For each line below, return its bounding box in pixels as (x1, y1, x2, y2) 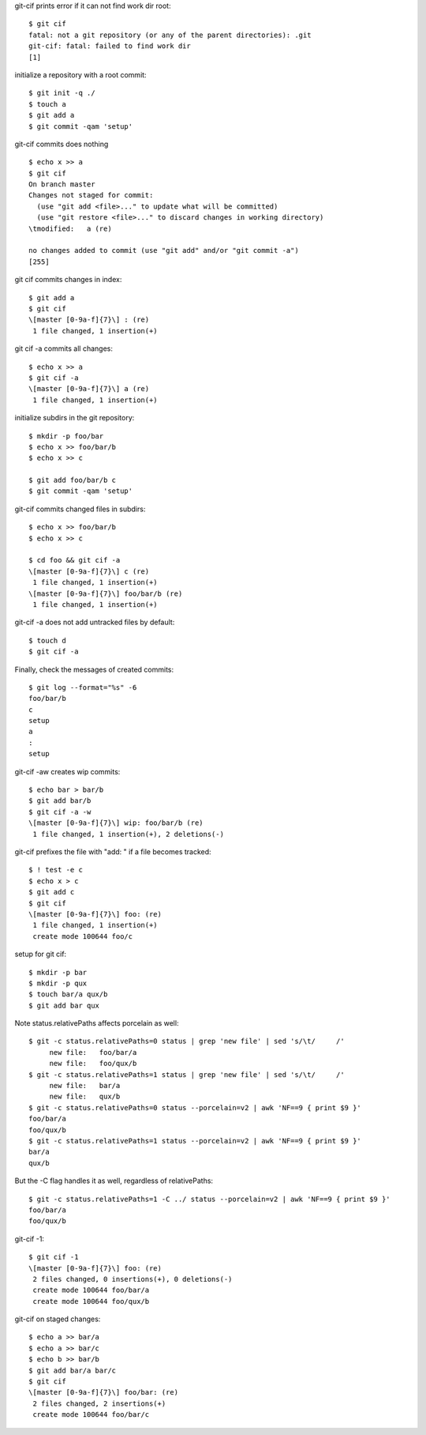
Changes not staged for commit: (28, 190, 154, 200)
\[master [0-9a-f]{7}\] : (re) (28, 315, 150, 324)
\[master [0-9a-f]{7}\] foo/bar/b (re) (28, 589, 183, 598)
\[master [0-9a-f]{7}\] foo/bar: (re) (28, 1388, 179, 1397)
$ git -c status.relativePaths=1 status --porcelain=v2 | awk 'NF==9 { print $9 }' (28, 1136, 362, 1145)
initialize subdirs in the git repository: (14, 413, 135, 423)
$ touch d (28, 636, 66, 645)
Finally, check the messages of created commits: (14, 665, 174, 674)
